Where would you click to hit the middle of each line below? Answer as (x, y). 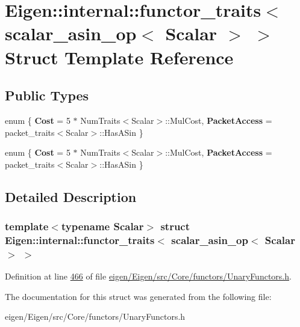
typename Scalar (102, 226)
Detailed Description (71, 196)
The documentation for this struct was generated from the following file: (138, 296)
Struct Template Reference (119, 57)
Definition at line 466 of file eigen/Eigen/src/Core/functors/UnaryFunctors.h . (148, 276)
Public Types (47, 95)
